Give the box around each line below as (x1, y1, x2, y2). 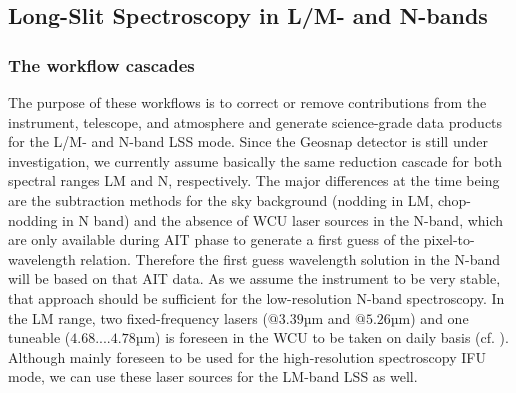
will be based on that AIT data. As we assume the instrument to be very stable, (8, 268, 501, 289)
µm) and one (390, 307, 469, 328)
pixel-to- (423, 229, 475, 250)
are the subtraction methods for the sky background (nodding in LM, (8, 189, 434, 210)
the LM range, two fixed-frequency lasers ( (8, 307, 268, 328)
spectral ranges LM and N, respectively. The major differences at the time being (8, 170, 500, 191)
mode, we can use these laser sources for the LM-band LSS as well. (8, 366, 418, 387)
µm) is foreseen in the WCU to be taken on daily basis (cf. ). (135, 327, 509, 348)
